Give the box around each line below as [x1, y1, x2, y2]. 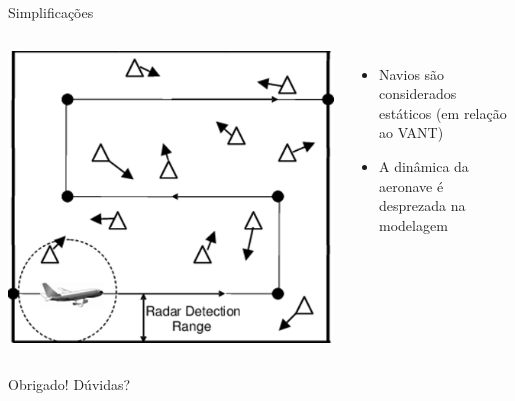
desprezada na [379, 195, 466, 216]
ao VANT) [379, 122, 444, 143]
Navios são [379, 63, 445, 84]
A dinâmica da [379, 155, 469, 176]
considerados [379, 83, 457, 104]
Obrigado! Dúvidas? [8, 374, 131, 395]
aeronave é [379, 175, 444, 196]
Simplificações [8, 2, 94, 22]
